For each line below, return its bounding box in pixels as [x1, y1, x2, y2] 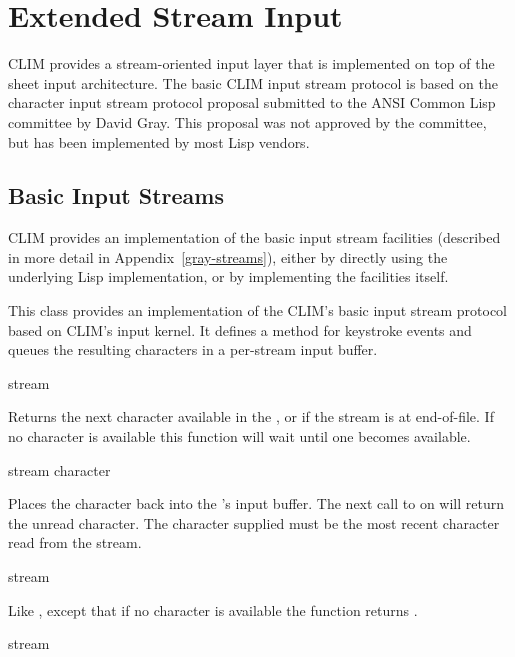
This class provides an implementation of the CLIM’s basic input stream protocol [8, 300, 507, 321]
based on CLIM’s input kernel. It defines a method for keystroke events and [8, 319, 472, 340]
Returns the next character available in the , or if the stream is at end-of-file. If [8, 406, 494, 427]
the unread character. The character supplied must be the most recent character [8, 512, 500, 533]
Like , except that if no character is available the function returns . [8, 599, 418, 620]
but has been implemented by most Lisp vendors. [8, 131, 310, 152]
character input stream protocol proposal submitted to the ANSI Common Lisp [8, 92, 496, 113]
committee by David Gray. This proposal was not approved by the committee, [8, 111, 487, 132]
